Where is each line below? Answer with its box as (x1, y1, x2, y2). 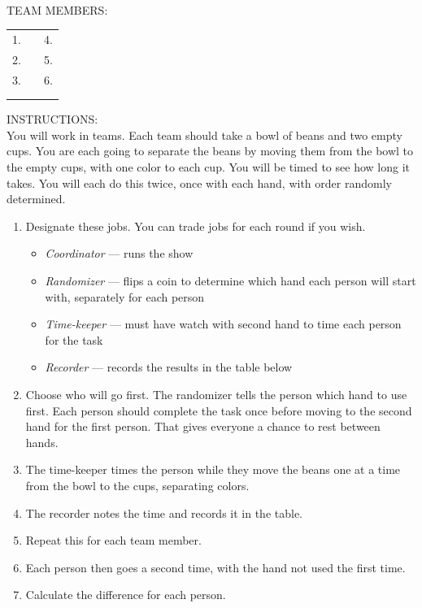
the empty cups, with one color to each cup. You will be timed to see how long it (7, 159, 410, 175)
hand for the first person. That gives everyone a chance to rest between (25, 418, 381, 435)
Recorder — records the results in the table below (45, 358, 293, 376)
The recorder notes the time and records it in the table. (25, 504, 303, 521)
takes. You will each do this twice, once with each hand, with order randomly (7, 174, 392, 191)
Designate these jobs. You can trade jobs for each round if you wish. (25, 217, 366, 234)
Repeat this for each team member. (25, 532, 202, 549)
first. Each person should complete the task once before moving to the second (25, 402, 412, 419)
